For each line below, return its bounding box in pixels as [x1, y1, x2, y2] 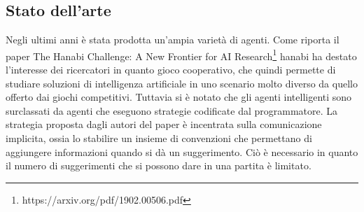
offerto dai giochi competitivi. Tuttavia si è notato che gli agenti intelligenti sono [6, 90, 352, 104]
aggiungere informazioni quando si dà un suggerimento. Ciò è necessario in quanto [6, 144, 358, 159]
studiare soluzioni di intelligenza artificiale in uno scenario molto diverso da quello [6, 76, 358, 90]
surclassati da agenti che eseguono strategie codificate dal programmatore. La [6, 103, 338, 118]
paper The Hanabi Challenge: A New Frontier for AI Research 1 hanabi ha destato [6, 46, 357, 63]
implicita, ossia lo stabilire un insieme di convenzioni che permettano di [6, 131, 312, 146]
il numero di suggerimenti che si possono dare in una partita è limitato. [6, 158, 311, 173]
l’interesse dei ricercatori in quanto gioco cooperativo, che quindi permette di [6, 62, 336, 77]
